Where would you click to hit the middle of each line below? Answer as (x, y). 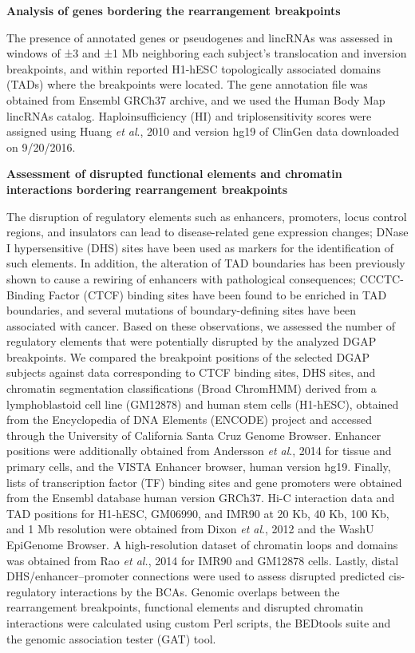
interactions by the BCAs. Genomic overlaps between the (200, 591)
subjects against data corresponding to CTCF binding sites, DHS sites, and (191, 372)
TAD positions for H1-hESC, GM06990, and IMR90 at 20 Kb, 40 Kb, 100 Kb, (198, 513)
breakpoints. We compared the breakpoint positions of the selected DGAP (188, 356)
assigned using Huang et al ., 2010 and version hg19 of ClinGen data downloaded (203, 131)
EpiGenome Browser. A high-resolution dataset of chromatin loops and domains (202, 544)
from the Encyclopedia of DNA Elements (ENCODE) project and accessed (190, 420)
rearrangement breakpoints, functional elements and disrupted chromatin (185, 607)
